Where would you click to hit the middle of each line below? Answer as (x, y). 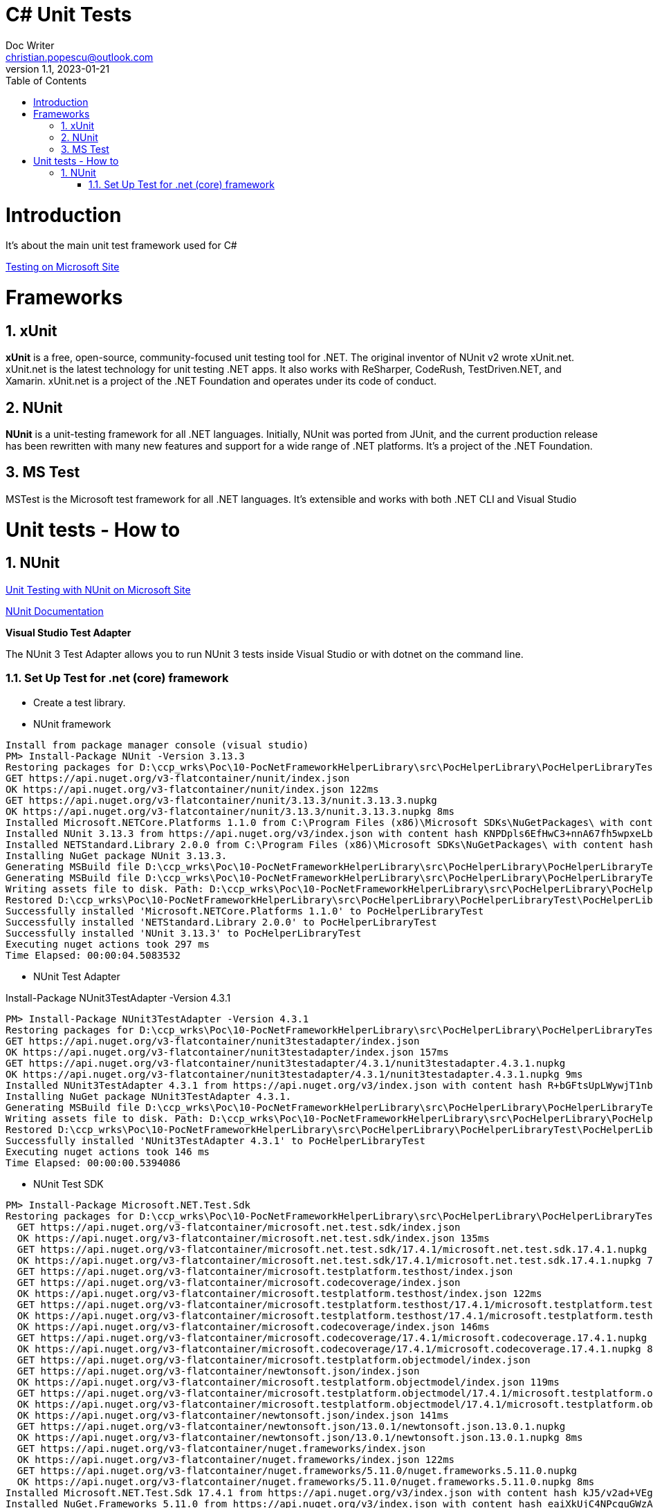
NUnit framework (72, 724)
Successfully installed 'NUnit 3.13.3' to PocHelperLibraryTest (184, 933)
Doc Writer (30, 45)
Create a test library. (80, 702)
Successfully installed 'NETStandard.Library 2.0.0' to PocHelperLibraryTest (221, 922)
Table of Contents (46, 80)
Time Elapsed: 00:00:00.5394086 (93, 1162)
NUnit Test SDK (68, 1184)
